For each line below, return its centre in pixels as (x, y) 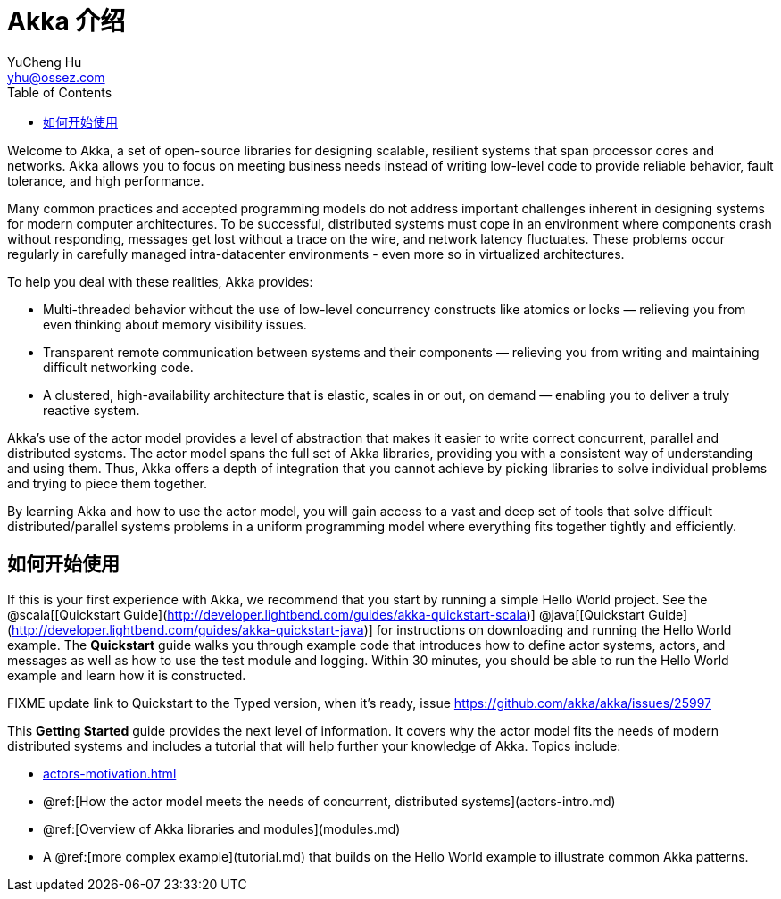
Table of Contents (60, 92)
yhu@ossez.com (56, 77)
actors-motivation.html (110, 773)
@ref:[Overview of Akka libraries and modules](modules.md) (222, 828)
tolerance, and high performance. (106, 180)
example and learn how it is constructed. (127, 675)
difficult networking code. (118, 367)
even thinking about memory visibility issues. (175, 324)
